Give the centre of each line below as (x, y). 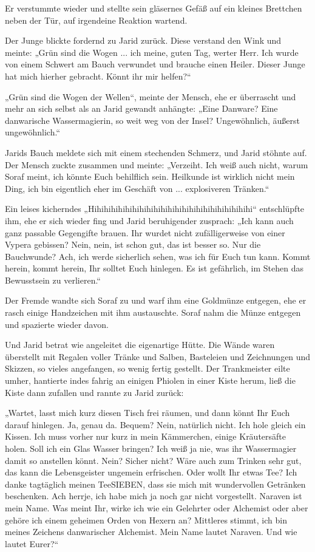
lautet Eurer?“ (32, 543)
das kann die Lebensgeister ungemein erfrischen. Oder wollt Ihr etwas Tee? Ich (151, 472)
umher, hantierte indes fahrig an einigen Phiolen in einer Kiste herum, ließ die (150, 380)
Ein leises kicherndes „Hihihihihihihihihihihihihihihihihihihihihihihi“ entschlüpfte (155, 209)
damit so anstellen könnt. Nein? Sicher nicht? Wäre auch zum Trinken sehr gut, (153, 460)
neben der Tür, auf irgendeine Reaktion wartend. (96, 20)
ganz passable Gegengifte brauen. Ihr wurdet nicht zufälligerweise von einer (145, 232)
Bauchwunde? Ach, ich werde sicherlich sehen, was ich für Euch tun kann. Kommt (158, 256)
